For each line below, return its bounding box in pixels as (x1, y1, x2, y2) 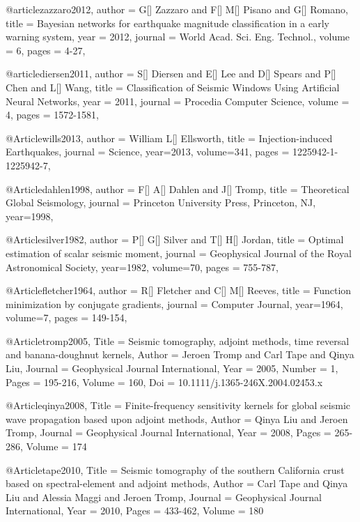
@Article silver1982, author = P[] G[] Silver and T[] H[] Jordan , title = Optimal (6, 232, 344, 247)
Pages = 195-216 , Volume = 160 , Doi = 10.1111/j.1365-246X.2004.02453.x (6, 374, 323, 389)
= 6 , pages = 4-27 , (6, 43, 86, 57)
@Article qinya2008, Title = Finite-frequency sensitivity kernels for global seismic (6, 398, 351, 413)
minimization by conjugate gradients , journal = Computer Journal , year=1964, (6, 296, 343, 311)
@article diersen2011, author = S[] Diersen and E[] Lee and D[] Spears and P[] (6, 66, 336, 81)
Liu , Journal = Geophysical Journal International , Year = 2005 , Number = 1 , (6, 361, 338, 376)
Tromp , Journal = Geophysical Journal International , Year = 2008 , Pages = (6, 425, 331, 440)
